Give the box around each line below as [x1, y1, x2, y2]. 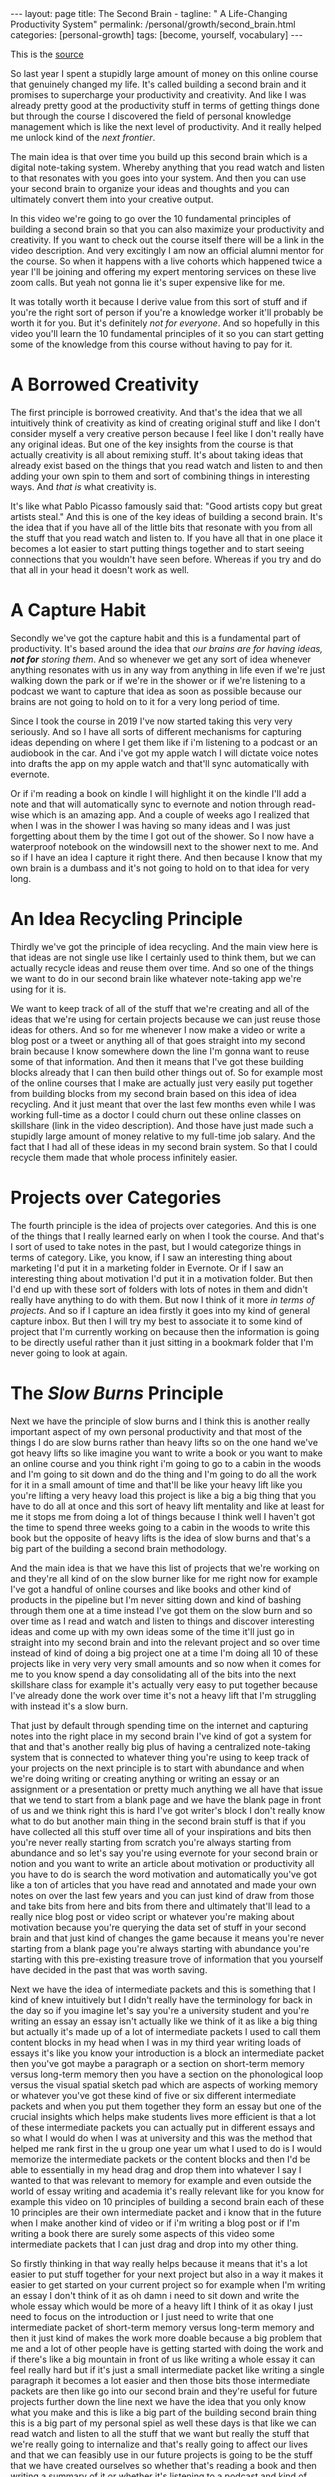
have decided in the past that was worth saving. [10, 1963, 208, 1976]
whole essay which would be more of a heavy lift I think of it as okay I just [10, 2300, 314, 2312]
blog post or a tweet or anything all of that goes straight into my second [10, 1034, 306, 1046]
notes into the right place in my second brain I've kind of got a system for [10, 1730, 312, 1742]
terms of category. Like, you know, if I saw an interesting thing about [10, 1251, 293, 1263]
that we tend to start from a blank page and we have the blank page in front [10, 1793, 322, 1806]
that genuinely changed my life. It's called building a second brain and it [10, 78, 307, 90]
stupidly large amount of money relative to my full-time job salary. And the [10, 1130, 316, 1142]
